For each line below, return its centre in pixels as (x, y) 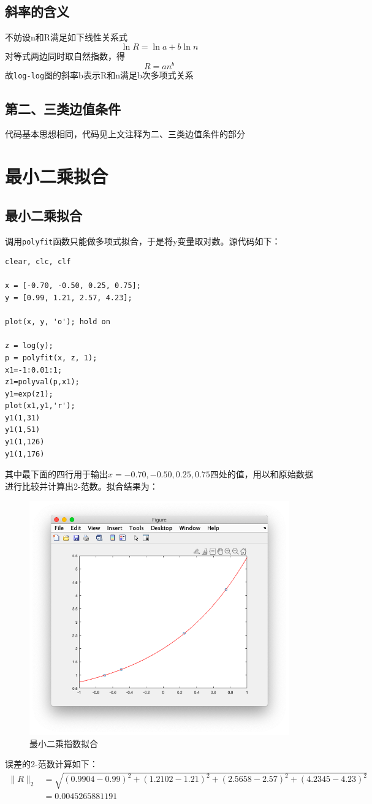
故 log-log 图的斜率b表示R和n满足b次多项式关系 (99, 75)
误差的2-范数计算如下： (51, 764)
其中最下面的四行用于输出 (56, 474)
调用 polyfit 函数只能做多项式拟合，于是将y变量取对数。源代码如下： (143, 241)
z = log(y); (29, 346)
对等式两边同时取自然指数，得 (65, 55)
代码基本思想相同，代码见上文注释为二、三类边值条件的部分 (125, 134)
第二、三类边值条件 (63, 108)
